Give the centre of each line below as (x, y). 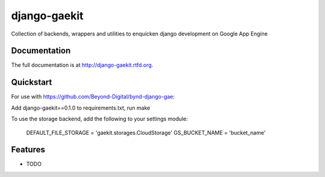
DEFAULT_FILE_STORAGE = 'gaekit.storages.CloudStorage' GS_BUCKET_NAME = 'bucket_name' (146, 132)
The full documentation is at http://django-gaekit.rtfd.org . (82, 65)
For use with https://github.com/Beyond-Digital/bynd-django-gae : (93, 97)
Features (28, 150)
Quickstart (32, 82)
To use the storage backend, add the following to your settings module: (100, 119)
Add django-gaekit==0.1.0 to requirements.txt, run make (81, 108)
